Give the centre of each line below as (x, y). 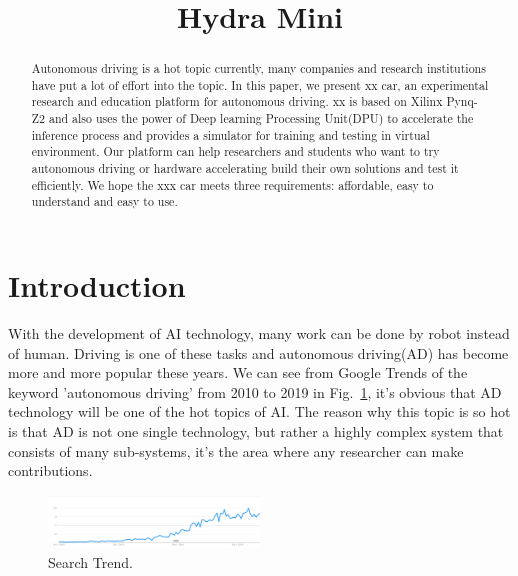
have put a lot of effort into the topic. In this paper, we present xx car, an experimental (260, 84)
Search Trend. (90, 561)
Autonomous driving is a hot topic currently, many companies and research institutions (258, 68)
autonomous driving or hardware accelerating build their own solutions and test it (245, 168)
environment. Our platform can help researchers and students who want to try (235, 151)
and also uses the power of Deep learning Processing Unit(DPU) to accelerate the (261, 118)
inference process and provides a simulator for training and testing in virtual (230, 134)
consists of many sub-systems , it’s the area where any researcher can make (236, 450)
